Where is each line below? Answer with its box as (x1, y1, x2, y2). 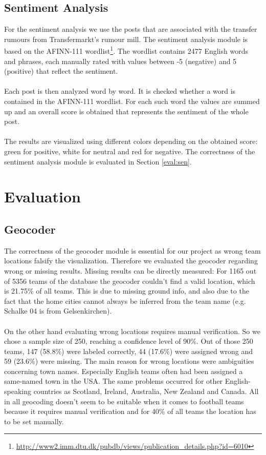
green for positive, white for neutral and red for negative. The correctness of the (4, 146, 255, 156)
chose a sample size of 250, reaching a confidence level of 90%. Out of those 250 (4, 336, 253, 346)
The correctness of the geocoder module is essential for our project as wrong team (4, 245, 261, 256)
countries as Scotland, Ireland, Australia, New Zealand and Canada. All (33, 386, 259, 397)
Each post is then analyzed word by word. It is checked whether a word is (4, 86, 236, 96)
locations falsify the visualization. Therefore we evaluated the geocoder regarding (4, 255, 258, 266)
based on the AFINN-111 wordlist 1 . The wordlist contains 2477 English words (4, 44, 248, 56)
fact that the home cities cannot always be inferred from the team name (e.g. (4, 295, 246, 306)
